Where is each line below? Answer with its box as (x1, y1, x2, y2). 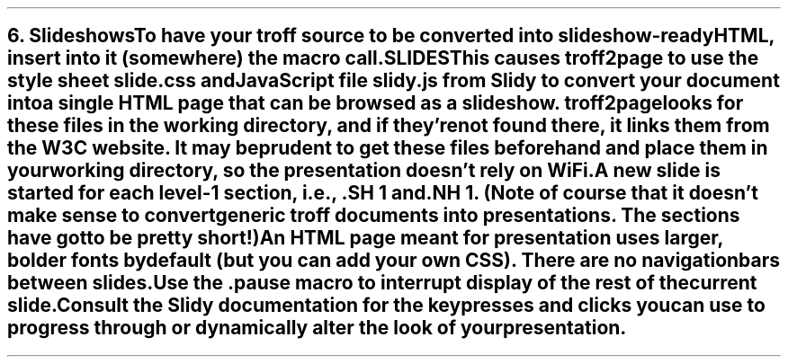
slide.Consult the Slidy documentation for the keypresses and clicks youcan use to (7, 294, 766, 317)
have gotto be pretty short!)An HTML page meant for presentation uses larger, (7, 226, 723, 250)
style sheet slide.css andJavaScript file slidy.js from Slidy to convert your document (7, 69, 780, 93)
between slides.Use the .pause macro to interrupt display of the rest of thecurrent (7, 271, 757, 295)
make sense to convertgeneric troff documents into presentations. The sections (7, 204, 740, 227)
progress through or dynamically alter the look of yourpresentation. (7, 316, 627, 340)
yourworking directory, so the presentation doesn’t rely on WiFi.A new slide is (7, 159, 721, 182)
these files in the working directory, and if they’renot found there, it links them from (7, 114, 770, 138)
